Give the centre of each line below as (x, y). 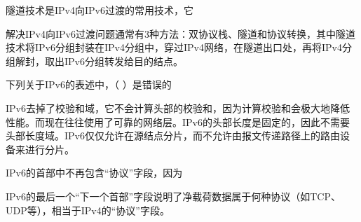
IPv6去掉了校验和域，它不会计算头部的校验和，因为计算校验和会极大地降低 (178, 107)
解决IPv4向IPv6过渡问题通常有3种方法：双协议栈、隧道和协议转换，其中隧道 (180, 33)
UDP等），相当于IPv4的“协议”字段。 (88, 210)
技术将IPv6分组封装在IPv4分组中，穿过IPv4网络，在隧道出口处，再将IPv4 (174, 47)
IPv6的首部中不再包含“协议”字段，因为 (94, 173)
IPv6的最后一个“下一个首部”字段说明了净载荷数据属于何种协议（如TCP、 (173, 196)
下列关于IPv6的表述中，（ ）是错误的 (89, 84)
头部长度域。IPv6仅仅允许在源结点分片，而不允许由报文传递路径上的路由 (173, 136)
